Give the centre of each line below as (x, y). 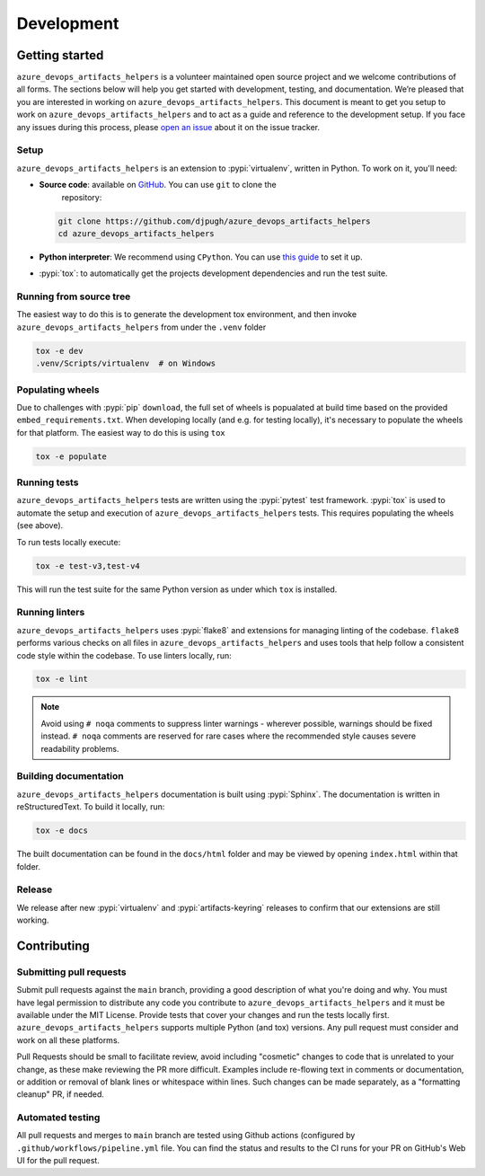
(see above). (40, 526)
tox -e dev (59, 351)
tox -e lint (62, 679)
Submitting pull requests (71, 972)
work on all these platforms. (68, 1040)
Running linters (51, 613)
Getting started (60, 55)
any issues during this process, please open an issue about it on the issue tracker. (168, 127)
